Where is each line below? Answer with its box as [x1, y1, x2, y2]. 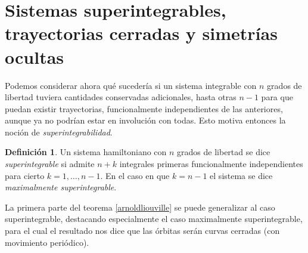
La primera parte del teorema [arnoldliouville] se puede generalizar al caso [5, 200, 275, 213]
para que [261, 91, 293, 103]
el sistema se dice [210, 169, 273, 181]
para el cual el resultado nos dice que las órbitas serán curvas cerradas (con [5, 224, 280, 237]
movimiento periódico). [5, 236, 89, 248]
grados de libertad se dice [177, 146, 270, 158]
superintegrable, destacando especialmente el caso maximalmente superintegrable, [5, 212, 303, 225]
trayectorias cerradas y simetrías [5, 21, 278, 45]
